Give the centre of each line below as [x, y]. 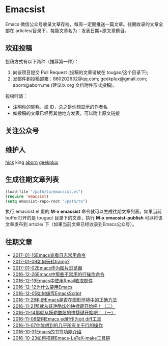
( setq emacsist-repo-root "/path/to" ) [46, 201]
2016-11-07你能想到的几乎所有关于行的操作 [58, 326]
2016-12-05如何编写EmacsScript [47, 293]
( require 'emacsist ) [27, 196]
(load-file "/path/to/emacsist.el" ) [44, 192]
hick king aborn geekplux [32, 162]
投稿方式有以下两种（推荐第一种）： [42, 61]
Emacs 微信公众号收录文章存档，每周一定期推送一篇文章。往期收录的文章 [82, 24]
